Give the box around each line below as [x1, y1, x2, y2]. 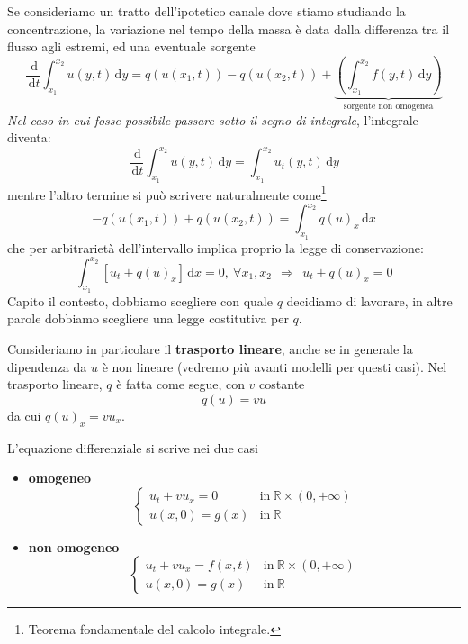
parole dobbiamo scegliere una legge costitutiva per [7, 309, 289, 328]
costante [259, 375, 305, 394]
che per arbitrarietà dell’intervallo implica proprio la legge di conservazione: [7, 238, 424, 257]
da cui [7, 405, 41, 424]
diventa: [7, 128, 51, 147]
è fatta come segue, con [116, 375, 245, 394]
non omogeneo [28, 537, 120, 556]
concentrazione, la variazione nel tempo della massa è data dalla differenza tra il [7, 19, 450, 38]
